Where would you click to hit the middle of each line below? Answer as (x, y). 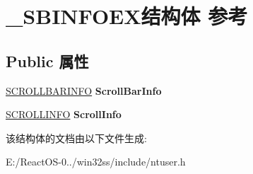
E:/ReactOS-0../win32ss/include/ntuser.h (96, 162)
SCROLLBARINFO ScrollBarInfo (84, 90)
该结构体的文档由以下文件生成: (76, 138)
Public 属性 (47, 60)
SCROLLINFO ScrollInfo (64, 114)
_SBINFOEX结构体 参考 (127, 16)
